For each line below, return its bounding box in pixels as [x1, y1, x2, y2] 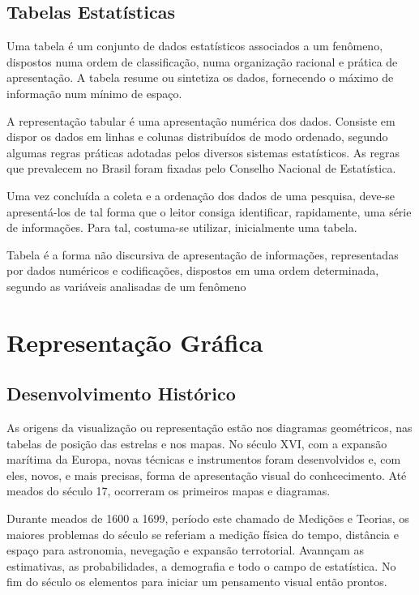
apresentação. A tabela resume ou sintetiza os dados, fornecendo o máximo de [6, 69, 394, 86]
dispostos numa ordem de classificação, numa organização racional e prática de [6, 53, 398, 70]
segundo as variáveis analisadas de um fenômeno [6, 277, 246, 294]
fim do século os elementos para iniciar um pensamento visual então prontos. [6, 573, 387, 590]
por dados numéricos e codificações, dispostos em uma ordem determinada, [6, 262, 379, 279]
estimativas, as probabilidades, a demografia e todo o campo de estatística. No [6, 557, 396, 574]
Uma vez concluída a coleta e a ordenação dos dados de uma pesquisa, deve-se [6, 186, 395, 203]
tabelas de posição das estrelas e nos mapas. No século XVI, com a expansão [6, 434, 387, 452]
